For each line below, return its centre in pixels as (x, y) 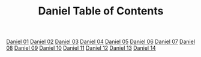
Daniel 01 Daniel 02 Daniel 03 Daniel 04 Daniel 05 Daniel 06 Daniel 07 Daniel (101, 42)
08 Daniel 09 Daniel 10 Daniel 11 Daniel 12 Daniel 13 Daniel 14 (81, 48)
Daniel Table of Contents (101, 11)
